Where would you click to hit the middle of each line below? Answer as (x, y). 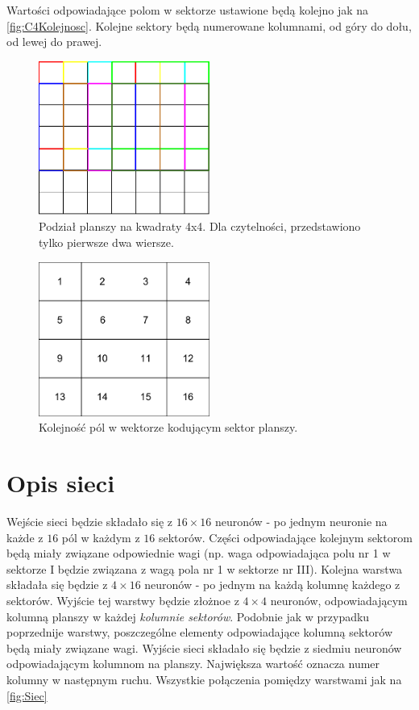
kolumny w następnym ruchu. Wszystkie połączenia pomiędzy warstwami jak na (204, 679)
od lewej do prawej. (54, 42)
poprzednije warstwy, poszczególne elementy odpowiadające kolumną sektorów (200, 632)
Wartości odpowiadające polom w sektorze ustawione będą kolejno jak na (188, 10)
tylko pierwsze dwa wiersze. (106, 242)
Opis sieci (61, 483)
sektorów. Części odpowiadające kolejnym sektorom (285, 537)
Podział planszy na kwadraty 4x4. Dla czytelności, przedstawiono (200, 226)
